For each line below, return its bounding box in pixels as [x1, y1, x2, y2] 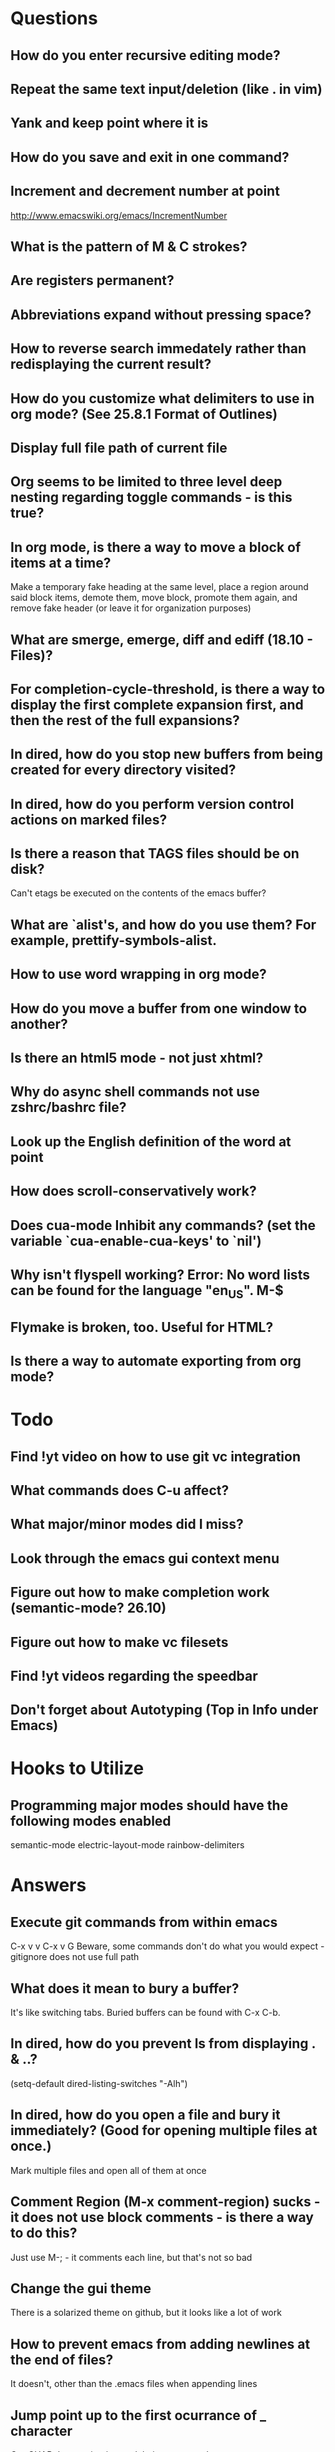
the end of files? [10, 2351, 114, 2368]
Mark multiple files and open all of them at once [10, 2164, 207, 2176]
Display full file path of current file [10, 439, 228, 456]
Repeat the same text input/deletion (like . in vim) [10, 80, 323, 97]
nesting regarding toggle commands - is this [10, 489, 293, 506]
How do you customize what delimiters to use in [10, 390, 315, 407]
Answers [10, 1874, 87, 1897]
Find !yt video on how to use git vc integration [10, 1448, 301, 1465]
